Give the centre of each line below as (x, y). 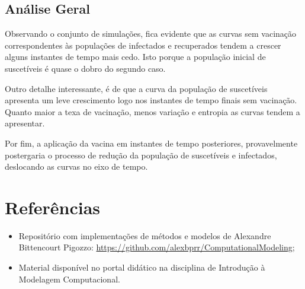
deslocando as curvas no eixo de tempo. (76, 166)
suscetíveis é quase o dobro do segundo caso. (85, 68)
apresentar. (25, 123)
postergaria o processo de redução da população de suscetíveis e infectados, (141, 155)
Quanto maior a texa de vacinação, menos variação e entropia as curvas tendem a (152, 111)
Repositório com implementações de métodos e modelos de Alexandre (145, 235)
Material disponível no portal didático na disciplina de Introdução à (142, 267)
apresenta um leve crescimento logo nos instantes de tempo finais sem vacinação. (151, 100)
